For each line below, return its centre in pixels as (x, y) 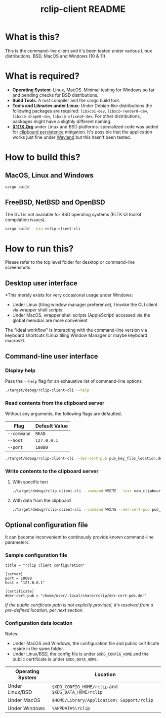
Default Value (52, 426)
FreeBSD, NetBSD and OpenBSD (55, 203)
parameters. (18, 542)
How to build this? (43, 157)
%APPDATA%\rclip (71, 708)
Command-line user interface (52, 356)
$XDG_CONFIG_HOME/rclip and (85, 687)
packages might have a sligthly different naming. (62, 121)
